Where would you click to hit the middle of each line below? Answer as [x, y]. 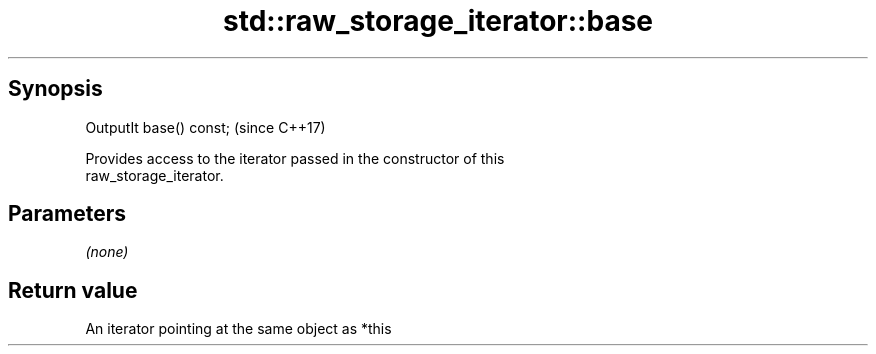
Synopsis [55, 89]
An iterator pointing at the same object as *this [238, 329]
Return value [73, 290]
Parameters [67, 214]
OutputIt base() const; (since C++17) [205, 127]
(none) [107, 252]
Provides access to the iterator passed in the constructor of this [295, 158]
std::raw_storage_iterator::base [438, 21]
